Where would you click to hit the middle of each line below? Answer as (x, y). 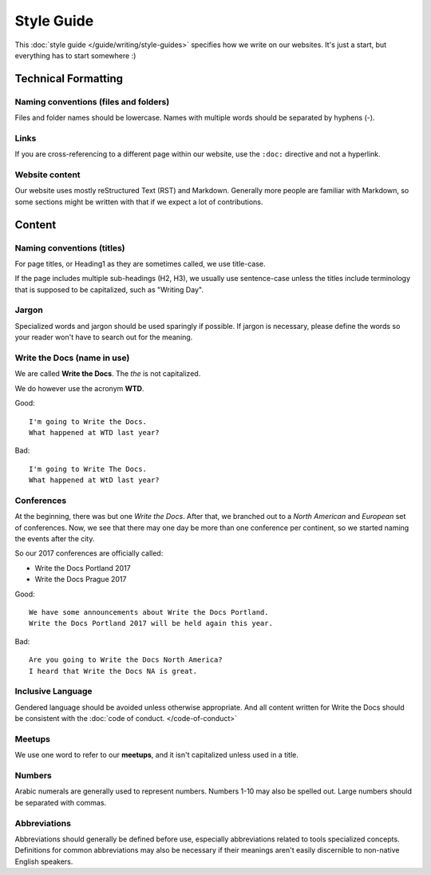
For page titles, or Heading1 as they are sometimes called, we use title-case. (140, 263)
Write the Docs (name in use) (72, 358)
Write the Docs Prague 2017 (81, 580)
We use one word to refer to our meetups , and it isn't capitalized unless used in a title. (157, 755)
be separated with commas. (61, 802)
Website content (47, 174)
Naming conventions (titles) (70, 247)
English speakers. (44, 861)
